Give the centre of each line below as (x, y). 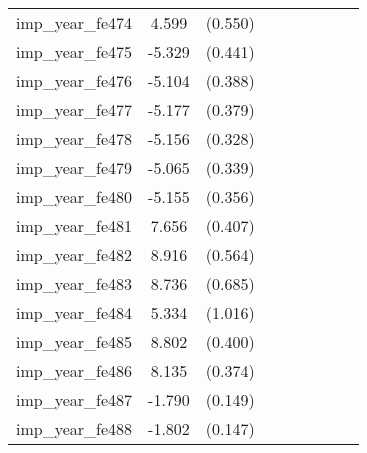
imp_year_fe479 (74, 167)
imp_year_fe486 (74, 370)
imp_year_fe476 (74, 80)
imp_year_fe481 (74, 225)
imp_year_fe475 (74, 51)
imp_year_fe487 (74, 399)
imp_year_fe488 (74, 428)
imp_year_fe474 (74, 22)
